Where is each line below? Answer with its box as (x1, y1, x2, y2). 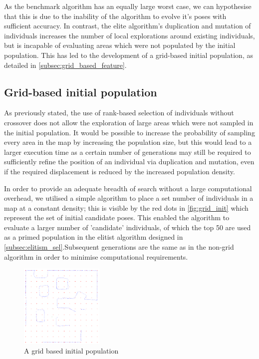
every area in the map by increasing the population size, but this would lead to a (4, 137, 252, 147)
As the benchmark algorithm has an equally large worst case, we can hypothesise (4, 1, 252, 11)
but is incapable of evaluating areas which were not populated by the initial (4, 40, 236, 50)
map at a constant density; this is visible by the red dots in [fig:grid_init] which (4, 202, 249, 213)
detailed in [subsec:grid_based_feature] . (4, 59, 127, 70)
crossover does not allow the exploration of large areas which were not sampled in (4, 117, 254, 127)
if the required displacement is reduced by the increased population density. (4, 166, 235, 176)
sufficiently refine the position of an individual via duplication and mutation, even (4, 156, 255, 167)
